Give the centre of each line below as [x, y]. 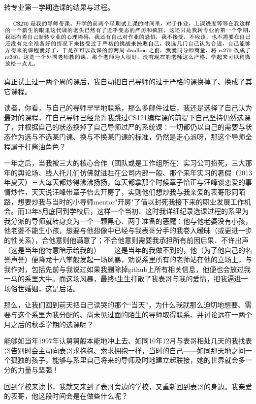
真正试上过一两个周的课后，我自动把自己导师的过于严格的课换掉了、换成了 [125, 81]
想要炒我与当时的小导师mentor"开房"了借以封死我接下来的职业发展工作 [131, 201]
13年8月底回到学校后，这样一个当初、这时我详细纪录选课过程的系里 [133, 211]
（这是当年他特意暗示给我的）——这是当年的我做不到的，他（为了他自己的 [125, 250]
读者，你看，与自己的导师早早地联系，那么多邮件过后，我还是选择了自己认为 [128, 108]
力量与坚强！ [38, 370]
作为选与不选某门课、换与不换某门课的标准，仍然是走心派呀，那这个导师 [128, 136]
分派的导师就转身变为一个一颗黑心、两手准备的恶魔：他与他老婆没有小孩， [131, 220]
